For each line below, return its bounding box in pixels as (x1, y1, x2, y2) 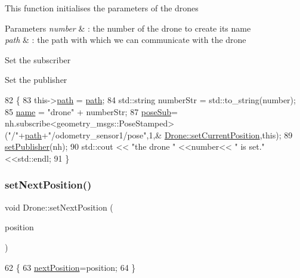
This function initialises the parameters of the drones (5, 2, 199, 14)
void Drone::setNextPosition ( (5, 200, 113, 213)
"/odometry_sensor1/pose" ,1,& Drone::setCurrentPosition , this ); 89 (48, 128, 293, 141)
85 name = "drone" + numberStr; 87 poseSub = (5, 105, 178, 118)
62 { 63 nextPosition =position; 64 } (5, 261, 136, 273)
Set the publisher (5, 73, 67, 86)
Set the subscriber (5, 53, 71, 66)
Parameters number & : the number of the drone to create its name (5, 21, 251, 34)
